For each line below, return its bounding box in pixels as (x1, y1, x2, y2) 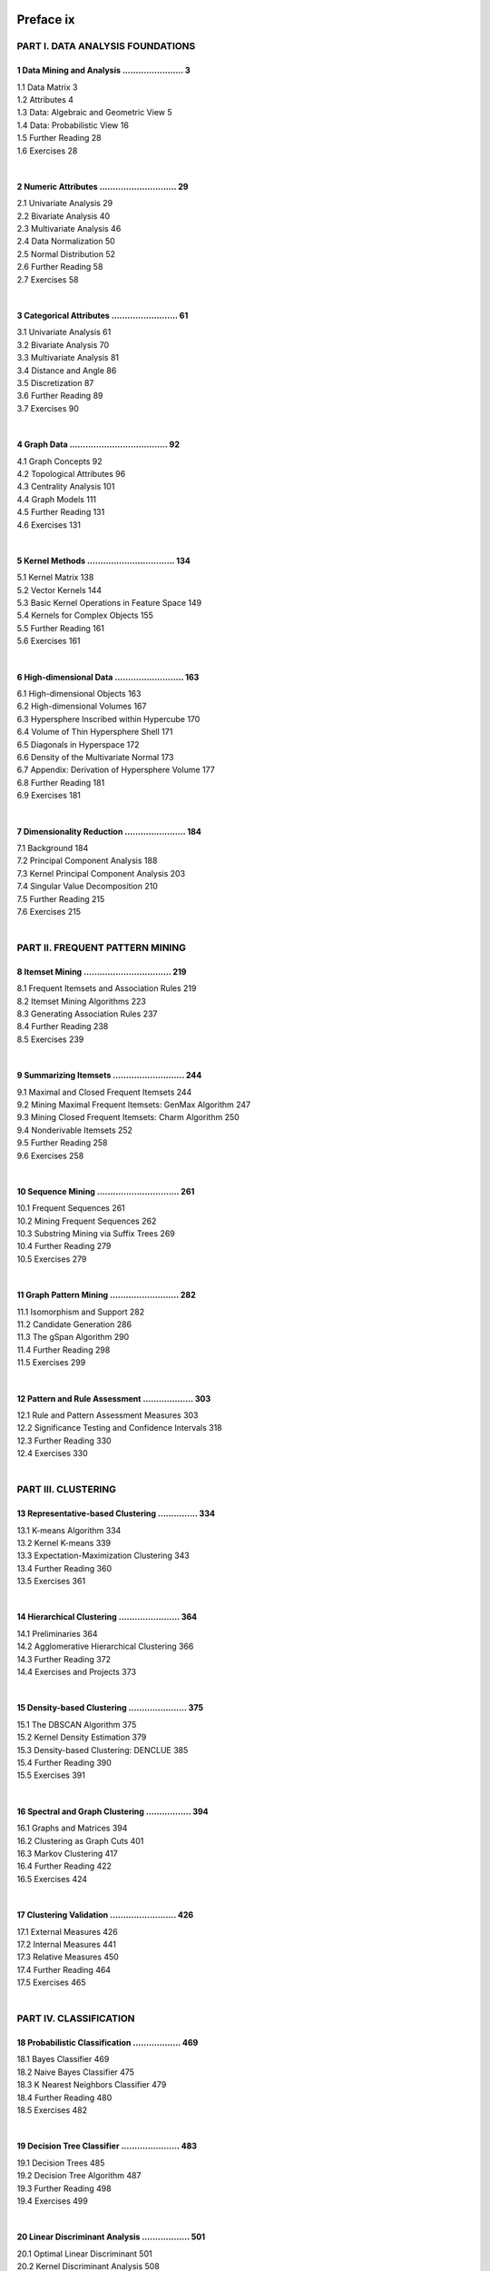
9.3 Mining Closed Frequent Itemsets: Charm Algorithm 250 (16, 1112, 240, 1123)
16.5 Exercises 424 (16, 1873, 88, 1884)
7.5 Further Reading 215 (16, 893, 105, 904)
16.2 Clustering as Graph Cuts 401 (16, 1835, 144, 1846)
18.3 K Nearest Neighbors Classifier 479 (16, 2079, 167, 2090)
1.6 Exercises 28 (16, 145, 78, 156)
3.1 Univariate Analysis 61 (16, 327, 112, 338)
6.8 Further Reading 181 (16, 777, 105, 788)
